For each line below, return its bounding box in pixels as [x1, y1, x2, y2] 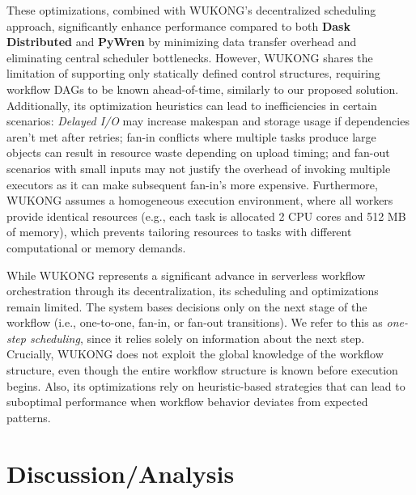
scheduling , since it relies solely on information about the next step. [29, 329, 365, 346]
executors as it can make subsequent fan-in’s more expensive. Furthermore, [6, 176, 378, 192]
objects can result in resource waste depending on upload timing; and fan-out [6, 144, 390, 161]
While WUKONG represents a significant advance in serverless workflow [6, 266, 366, 283]
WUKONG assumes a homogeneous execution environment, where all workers [6, 192, 393, 209]
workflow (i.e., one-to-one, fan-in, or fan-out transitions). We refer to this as [6, 314, 383, 331]
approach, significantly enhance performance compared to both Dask [6, 17, 350, 34]
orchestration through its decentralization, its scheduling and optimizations [6, 282, 379, 299]
